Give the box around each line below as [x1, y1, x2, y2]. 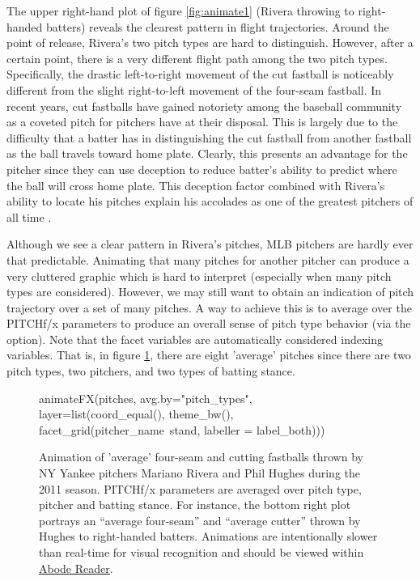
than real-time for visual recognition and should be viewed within [39, 544, 364, 560]
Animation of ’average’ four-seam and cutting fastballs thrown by [39, 448, 363, 465]
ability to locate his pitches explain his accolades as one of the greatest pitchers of [6, 193, 414, 210]
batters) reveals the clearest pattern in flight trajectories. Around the [46, 18, 389, 35]
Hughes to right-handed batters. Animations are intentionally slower [39, 528, 378, 545]
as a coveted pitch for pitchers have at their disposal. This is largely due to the [6, 113, 398, 130]
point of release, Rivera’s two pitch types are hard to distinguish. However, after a [6, 34, 414, 51]
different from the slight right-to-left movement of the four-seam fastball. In [6, 81, 382, 98]
